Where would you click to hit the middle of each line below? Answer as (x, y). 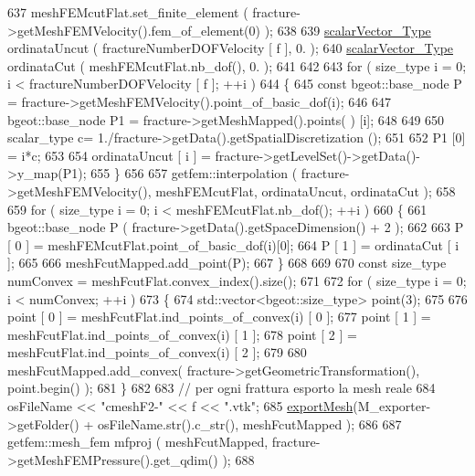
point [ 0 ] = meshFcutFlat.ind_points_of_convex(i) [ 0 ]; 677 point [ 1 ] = (219, 317)
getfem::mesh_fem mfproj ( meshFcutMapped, (138, 442)
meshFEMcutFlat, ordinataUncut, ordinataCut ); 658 (306, 190)
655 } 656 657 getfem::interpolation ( (194, 173)
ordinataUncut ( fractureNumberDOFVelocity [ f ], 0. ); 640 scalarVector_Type (231, 48)
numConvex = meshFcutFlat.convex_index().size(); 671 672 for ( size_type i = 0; (237, 280)
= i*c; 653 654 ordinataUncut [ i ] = (109, 155)
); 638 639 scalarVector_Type (348, 30)
